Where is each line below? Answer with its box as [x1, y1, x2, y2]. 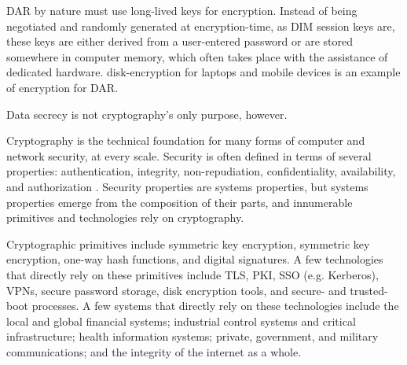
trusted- [350, 282, 388, 298]
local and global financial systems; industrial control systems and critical [6, 312, 356, 329]
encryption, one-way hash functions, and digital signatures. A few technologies [6, 251, 383, 267]
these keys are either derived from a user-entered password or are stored [6, 33, 354, 50]
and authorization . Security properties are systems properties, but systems [6, 178, 368, 194]
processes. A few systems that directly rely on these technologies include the [31, 297, 399, 314]
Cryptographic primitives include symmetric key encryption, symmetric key [6, 235, 370, 252]
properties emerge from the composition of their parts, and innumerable [6, 194, 353, 210]
